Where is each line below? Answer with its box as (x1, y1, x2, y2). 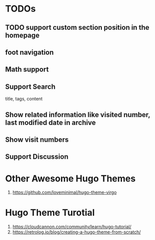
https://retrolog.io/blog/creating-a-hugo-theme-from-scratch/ (12, 229, 141, 235)
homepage (5, 31, 40, 39)
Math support (5, 65, 49, 74)
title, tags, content (5, 96, 43, 102)
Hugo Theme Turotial (5, 207, 95, 218)
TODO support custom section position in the (5, 23, 149, 32)
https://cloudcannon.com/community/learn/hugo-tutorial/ (12, 224, 131, 230)
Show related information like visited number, (5, 110, 150, 119)
